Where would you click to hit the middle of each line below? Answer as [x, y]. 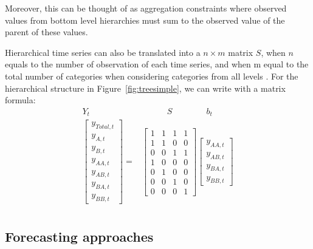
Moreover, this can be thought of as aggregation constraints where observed [146, 8]
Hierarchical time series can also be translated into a [103, 52]
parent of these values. [46, 32]
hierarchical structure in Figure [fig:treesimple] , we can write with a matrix [145, 88]
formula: [20, 100]
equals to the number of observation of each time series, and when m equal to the [157, 64]
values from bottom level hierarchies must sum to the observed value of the [145, 20]
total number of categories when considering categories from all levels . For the [152, 76]
